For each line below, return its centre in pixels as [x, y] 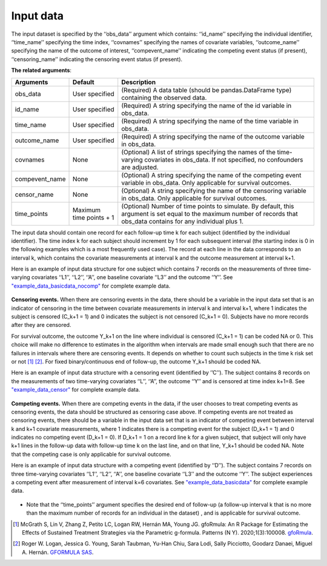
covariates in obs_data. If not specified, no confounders [224, 159]
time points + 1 [94, 217]
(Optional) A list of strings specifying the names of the [198, 152]
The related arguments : [41, 70]
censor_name [34, 194]
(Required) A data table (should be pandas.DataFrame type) [206, 90]
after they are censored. [41, 325]
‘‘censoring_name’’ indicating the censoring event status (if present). [97, 59]
